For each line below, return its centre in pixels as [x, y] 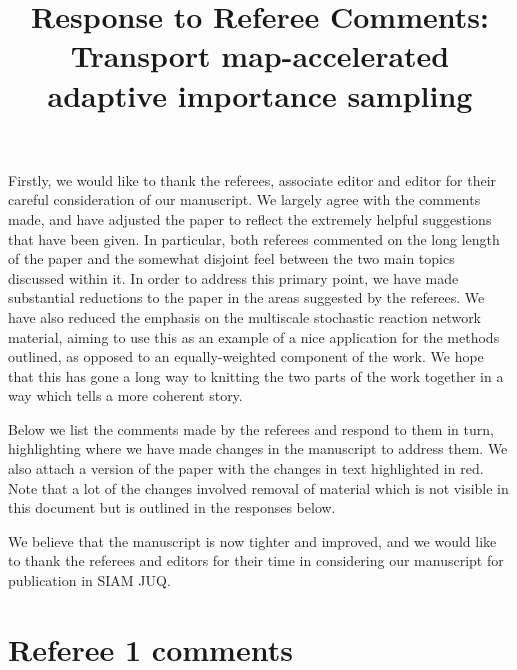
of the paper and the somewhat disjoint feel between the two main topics [231, 258]
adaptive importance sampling [260, 94]
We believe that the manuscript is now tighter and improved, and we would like [252, 540]
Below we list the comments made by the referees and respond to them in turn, [251, 428]
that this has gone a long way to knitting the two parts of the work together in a [256, 375]
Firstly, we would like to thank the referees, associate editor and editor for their [252, 179]
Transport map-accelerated [260, 55]
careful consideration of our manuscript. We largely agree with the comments [244, 199]
